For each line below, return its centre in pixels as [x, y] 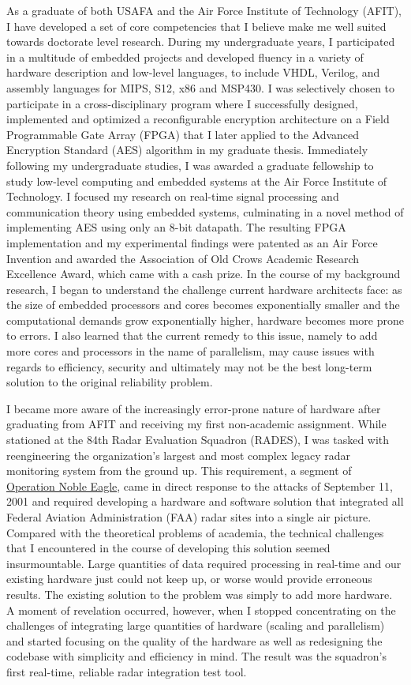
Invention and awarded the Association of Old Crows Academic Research [183, 258]
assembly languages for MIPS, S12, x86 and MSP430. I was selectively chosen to [201, 87]
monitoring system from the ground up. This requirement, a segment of [179, 470]
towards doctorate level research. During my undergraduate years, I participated [201, 41]
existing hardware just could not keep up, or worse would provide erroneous [189, 579]
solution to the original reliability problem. [110, 382]
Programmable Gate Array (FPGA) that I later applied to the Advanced [183, 134]
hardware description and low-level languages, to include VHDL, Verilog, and [193, 72]
